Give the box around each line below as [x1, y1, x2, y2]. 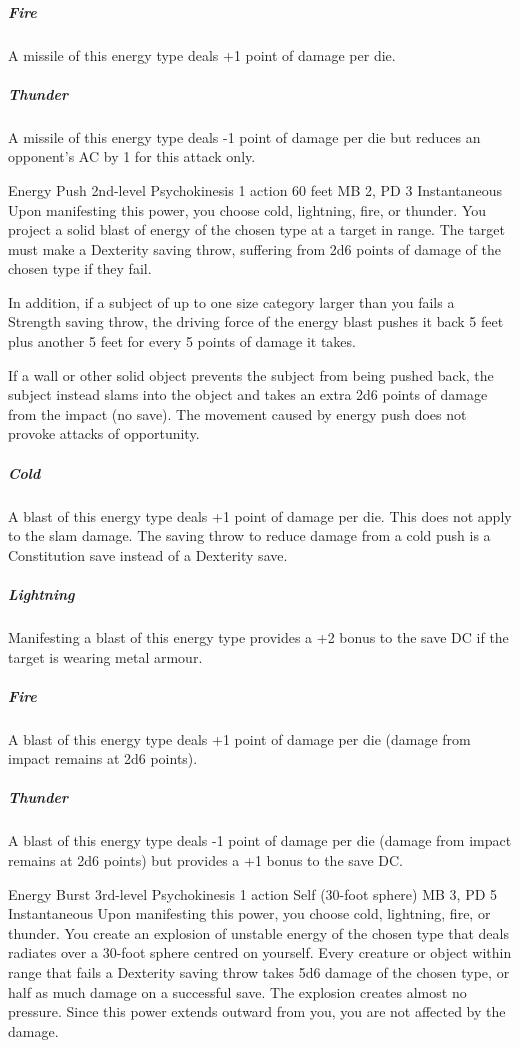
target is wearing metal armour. [8, 646, 203, 667]
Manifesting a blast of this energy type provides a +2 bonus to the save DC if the [8, 626, 509, 647]
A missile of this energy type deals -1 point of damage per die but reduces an [8, 126, 481, 147]
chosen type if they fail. [8, 258, 152, 279]
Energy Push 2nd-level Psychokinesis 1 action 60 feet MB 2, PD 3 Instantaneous [8, 179, 503, 200]
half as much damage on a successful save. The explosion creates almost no [8, 981, 467, 1002]
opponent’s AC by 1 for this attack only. [8, 146, 256, 167]
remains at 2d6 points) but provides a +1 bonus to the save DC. [8, 850, 403, 871]
